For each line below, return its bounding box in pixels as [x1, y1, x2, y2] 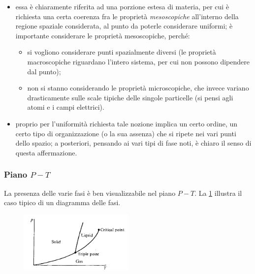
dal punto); [27, 66, 61, 76]
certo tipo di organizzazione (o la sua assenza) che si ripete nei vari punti [15, 128, 236, 138]
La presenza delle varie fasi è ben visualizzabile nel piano [4, 187, 176, 198]
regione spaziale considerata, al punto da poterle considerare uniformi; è [15, 21, 233, 31]
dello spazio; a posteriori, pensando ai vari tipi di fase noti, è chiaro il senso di [15, 138, 252, 148]
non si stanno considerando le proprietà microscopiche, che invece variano [27, 83, 249, 93]
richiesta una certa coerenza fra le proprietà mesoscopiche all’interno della [15, 11, 239, 21]
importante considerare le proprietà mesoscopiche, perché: [15, 30, 190, 40]
